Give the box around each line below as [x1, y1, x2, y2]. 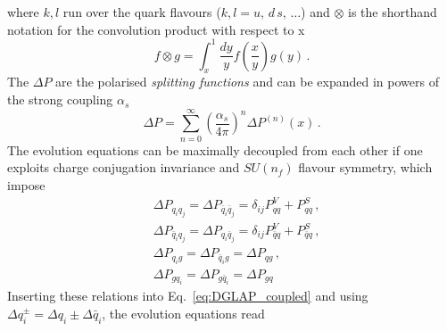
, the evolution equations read [102, 303, 265, 322]
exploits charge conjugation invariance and [7, 158, 240, 177]
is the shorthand [348, 3, 437, 21]
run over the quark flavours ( [62, 3, 221, 21]
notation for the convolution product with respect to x [7, 20, 305, 38]
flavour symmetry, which [298, 158, 433, 177]
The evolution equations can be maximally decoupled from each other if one [7, 140, 423, 159]
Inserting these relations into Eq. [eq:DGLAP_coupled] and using [7, 286, 368, 305]
